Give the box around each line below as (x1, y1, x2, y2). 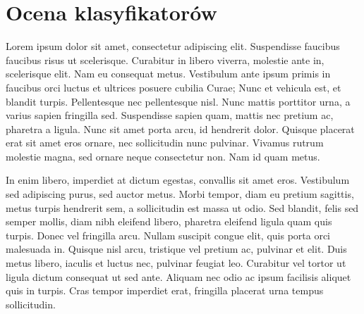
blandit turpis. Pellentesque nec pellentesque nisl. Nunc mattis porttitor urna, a (6, 94, 351, 108)
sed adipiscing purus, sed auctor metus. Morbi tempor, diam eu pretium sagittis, (6, 187, 354, 201)
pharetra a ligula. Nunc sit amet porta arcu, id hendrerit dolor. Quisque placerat (6, 121, 355, 136)
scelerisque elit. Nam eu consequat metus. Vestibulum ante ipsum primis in (6, 66, 331, 81)
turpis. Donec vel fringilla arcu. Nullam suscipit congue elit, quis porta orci (6, 227, 331, 242)
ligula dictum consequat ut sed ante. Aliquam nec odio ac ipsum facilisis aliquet (6, 269, 351, 284)
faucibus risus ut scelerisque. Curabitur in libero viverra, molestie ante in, (6, 52, 324, 67)
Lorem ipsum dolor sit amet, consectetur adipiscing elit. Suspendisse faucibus (6, 39, 340, 54)
